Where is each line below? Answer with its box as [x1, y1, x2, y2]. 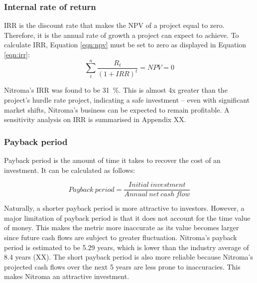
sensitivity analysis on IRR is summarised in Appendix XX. [4, 114, 186, 125]
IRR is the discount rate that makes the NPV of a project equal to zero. [4, 20, 225, 30]
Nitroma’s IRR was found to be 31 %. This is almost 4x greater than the [4, 85, 228, 95]
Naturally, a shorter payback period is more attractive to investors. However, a [4, 203, 245, 213]
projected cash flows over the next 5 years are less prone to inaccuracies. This [4, 261, 241, 272]
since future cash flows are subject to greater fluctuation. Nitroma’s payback [4, 232, 237, 242]
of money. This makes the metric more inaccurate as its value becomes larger [4, 222, 239, 233]
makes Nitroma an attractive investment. [4, 271, 129, 282]
